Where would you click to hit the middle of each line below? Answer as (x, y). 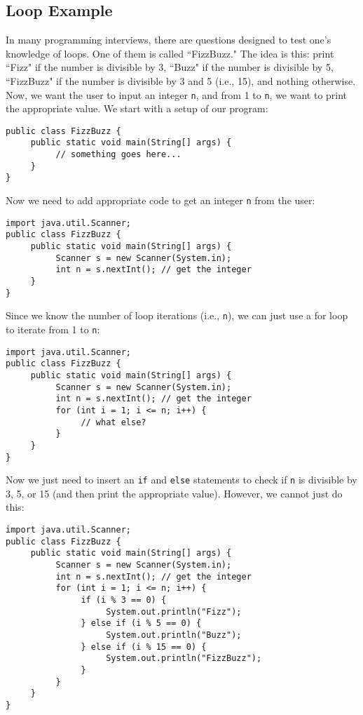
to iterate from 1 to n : (53, 329)
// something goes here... (118, 155)
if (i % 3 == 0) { (124, 600)
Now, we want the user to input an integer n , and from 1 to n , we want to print (177, 94)
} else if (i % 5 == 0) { (141, 623)
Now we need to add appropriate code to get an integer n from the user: (160, 200)
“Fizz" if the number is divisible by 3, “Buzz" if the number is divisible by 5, (170, 67)
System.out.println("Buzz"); (174, 635)
